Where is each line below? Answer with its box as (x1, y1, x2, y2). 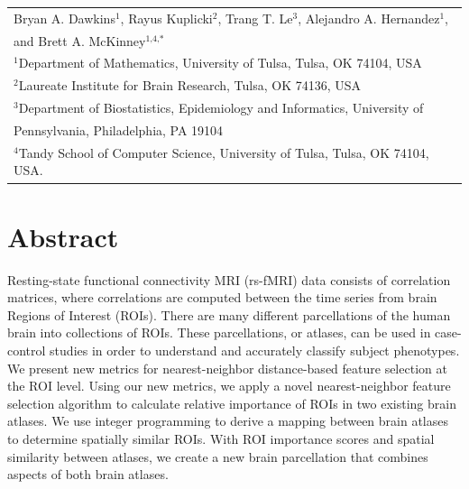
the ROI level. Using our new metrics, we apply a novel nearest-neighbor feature (7, 376, 451, 395)
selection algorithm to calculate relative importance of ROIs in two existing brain (7, 393, 456, 412)
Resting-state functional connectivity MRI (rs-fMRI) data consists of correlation (7, 270, 451, 289)
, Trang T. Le (217, 8, 293, 27)
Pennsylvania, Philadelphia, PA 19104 (14, 120, 224, 139)
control (7, 341, 46, 359)
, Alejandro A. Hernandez (298, 8, 440, 27)
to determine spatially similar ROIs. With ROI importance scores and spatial (7, 429, 435, 447)
